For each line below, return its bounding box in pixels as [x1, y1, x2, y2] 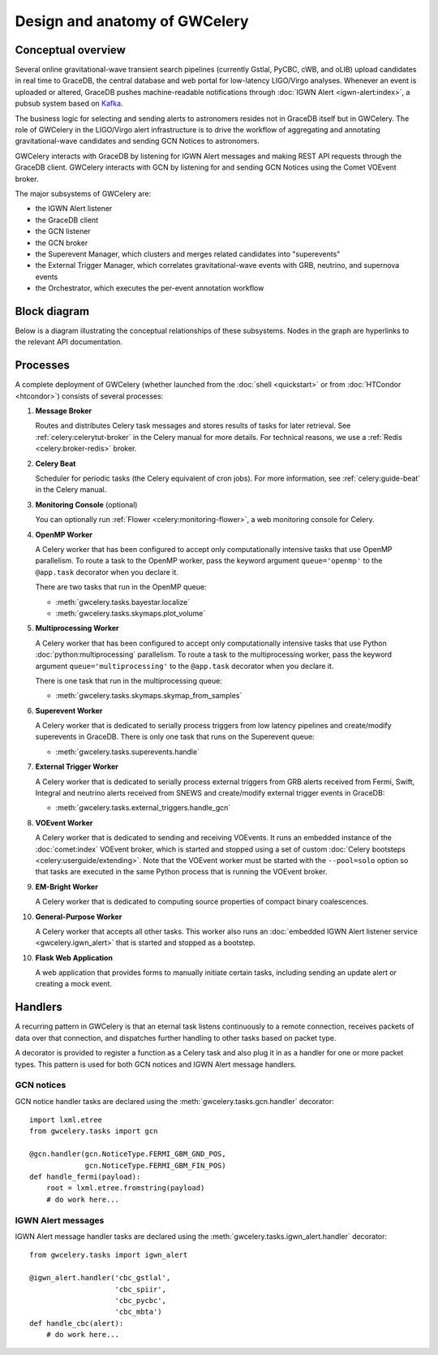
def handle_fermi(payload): [29, 1172, 141, 1181]
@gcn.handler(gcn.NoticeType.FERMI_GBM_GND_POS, [29, 1150, 226, 1159]
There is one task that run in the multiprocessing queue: [35, 675, 222, 685]
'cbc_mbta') [114, 1307, 162, 1317]
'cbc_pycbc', [114, 1296, 166, 1305]
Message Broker [35, 406, 92, 416]
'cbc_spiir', [114, 1284, 166, 1294]
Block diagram [15, 304, 89, 318]
